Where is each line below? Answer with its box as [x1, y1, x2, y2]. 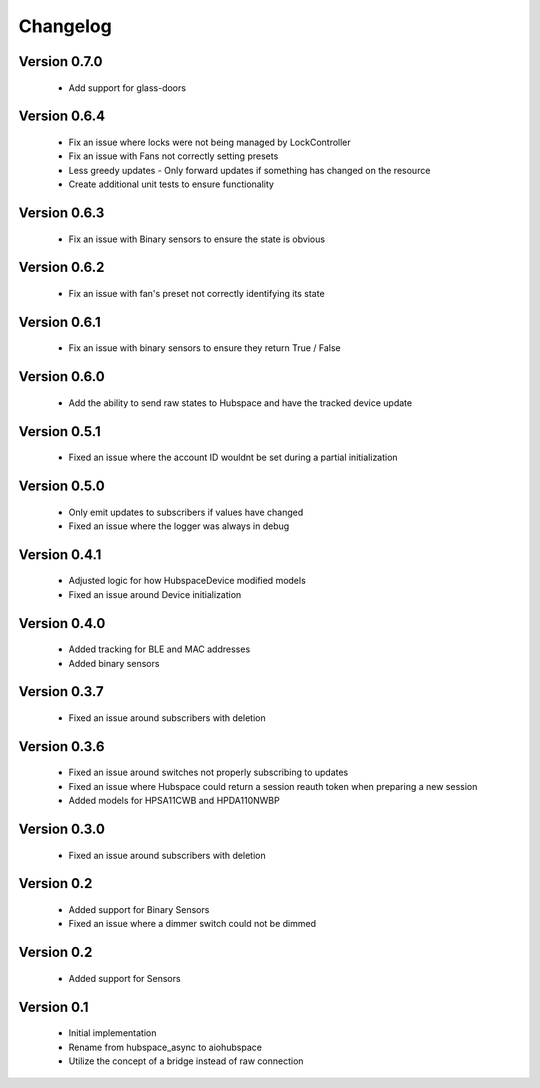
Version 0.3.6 [18, 738, 105, 755]
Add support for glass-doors [68, 81, 187, 94]
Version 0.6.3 [18, 204, 105, 221]
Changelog [18, 15, 112, 37]
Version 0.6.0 [18, 368, 105, 385]
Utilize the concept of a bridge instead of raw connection [68, 1055, 304, 1067]
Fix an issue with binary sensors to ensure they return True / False [68, 342, 342, 354]
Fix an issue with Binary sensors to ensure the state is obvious [68, 233, 325, 245]
